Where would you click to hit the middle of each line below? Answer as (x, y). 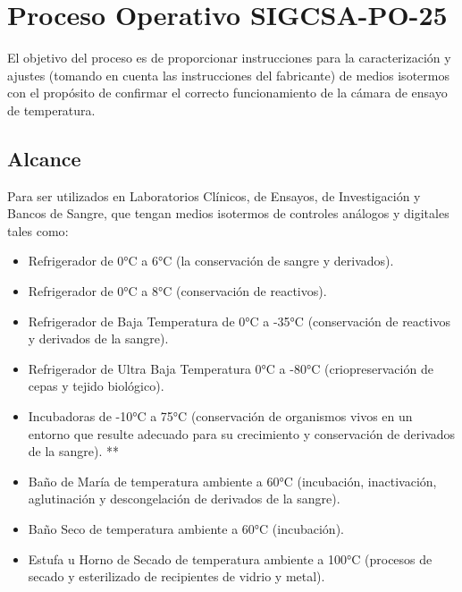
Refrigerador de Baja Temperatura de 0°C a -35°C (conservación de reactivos (239, 321)
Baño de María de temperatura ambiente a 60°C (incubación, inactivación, (232, 481)
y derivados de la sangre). (98, 338)
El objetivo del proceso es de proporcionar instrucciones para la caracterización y (229, 58)
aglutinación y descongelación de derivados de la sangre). (184, 499)
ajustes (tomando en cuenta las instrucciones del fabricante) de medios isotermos (228, 75)
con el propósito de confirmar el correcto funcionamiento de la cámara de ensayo (227, 93)
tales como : (38, 230)
